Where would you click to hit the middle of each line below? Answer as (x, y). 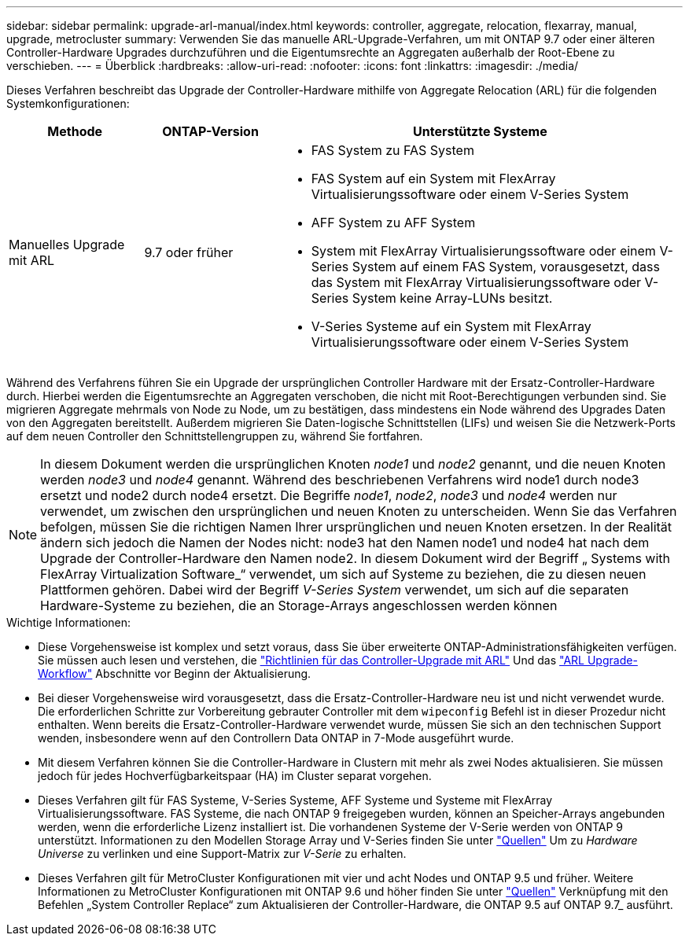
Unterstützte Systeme (480, 131)
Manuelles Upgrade (67, 245)
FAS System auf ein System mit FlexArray (433, 178)
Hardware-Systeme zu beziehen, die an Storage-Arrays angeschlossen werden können (299, 605)
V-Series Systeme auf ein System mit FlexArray (451, 326)
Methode (75, 131)
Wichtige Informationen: (69, 622)
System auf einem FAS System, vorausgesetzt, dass (506, 267)
